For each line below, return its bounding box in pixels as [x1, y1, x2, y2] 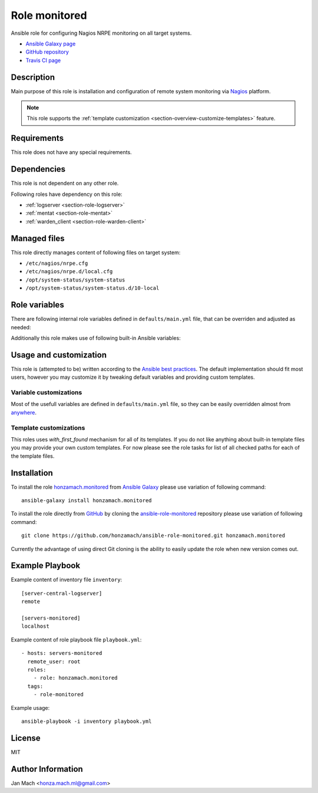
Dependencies [11, 164, 66, 174]
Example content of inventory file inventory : [11, 576, 122, 584]
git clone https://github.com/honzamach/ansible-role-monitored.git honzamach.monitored [21, 532, 286, 539]
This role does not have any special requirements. [11, 149, 132, 156]
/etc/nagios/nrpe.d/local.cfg [25, 268, 113, 275]
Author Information [11, 764, 84, 774]
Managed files [11, 233, 65, 243]
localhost [21, 623, 49, 630]
